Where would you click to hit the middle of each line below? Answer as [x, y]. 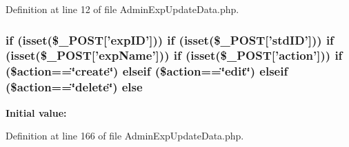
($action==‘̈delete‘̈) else [74, 87]
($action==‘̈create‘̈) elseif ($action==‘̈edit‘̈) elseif [147, 71]
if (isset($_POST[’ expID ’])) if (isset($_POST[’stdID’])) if [170, 39]
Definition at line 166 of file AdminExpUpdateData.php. [125, 136]
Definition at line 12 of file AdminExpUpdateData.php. [122, 9]
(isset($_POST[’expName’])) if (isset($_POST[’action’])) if [174, 55]
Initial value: [36, 112]
